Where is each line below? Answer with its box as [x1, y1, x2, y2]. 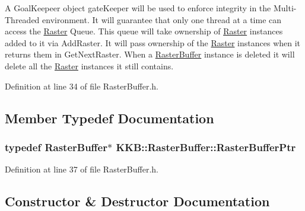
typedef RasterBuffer [5, 139, 107, 154]
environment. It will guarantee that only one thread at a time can [42, 13, 282, 25]
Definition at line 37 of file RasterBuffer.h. [5, 163, 158, 175]
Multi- [273, 2, 297, 14]
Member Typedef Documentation [5, 108, 214, 127]
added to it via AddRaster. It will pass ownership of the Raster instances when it [5, 36, 301, 49]
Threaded [5, 13, 40, 25]
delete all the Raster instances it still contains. [5, 59, 174, 72]
